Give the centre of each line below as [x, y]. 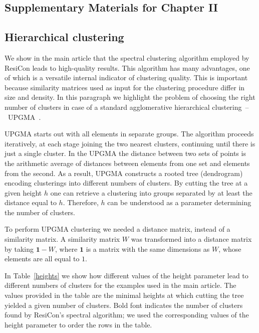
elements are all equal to [42, 259]
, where [66, 248]
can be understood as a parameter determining [179, 202]
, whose [230, 248]
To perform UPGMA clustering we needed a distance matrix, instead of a [117, 229]
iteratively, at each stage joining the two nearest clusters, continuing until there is [130, 143]
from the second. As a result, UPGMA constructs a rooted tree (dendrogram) [124, 173]
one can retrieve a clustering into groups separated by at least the [151, 192]
